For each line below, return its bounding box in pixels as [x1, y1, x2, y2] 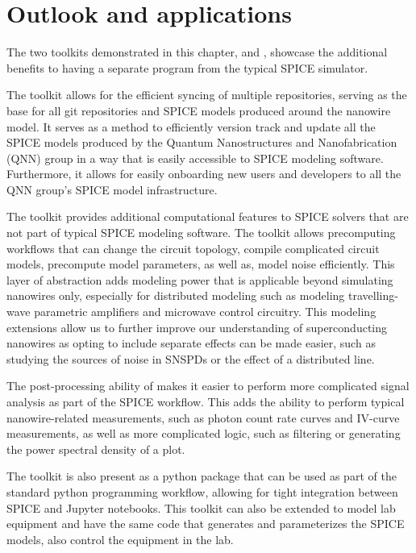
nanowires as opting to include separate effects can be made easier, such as [6, 335, 376, 351]
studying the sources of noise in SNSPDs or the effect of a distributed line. [6, 350, 375, 367]
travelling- [348, 287, 398, 304]
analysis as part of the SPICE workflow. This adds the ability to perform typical [6, 393, 405, 410]
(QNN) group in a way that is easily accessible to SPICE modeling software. [6, 149, 384, 166]
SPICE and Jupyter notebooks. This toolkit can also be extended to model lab [6, 499, 396, 516]
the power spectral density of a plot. [6, 440, 185, 457]
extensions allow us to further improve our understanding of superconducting [6, 318, 388, 335]
